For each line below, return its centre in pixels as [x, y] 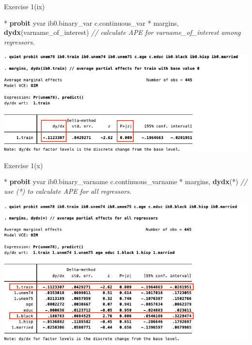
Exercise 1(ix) [24, 6]
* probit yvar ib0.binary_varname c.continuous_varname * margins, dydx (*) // [126, 181]
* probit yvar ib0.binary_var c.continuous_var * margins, [91, 23]
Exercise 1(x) [24, 165]
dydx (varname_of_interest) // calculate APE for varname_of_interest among [122, 32]
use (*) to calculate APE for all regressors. [68, 191]
